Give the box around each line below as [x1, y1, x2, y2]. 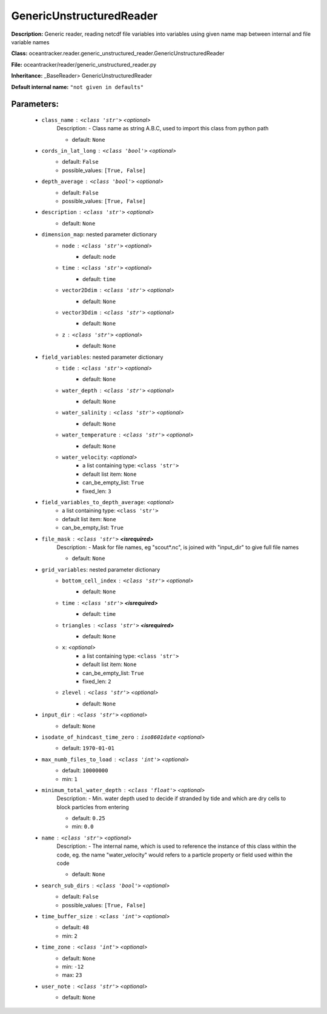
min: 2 [62, 932, 78, 939]
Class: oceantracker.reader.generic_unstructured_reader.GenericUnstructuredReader [11, 50, 225, 57]
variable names [11, 38, 50, 45]
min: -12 [62, 962, 84, 970]
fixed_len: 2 [82, 678, 111, 685]
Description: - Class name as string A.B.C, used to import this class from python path [56, 125, 269, 132]
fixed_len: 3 [82, 487, 111, 495]
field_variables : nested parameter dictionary [41, 353, 163, 361]
